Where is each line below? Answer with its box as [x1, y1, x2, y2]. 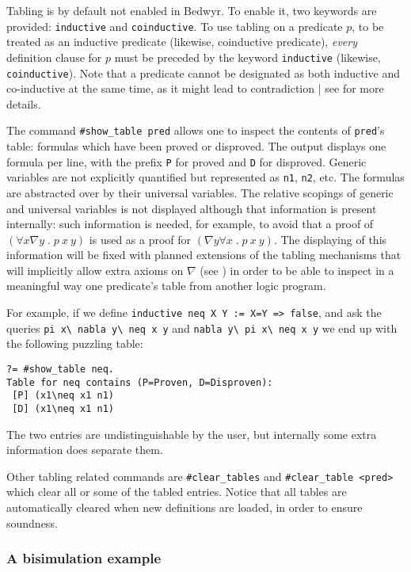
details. [6, 95, 41, 112]
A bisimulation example [6, 548, 162, 568]
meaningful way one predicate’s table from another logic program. [6, 277, 326, 294]
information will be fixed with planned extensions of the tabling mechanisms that [6, 246, 401, 263]
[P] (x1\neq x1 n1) [12, 390, 115, 402]
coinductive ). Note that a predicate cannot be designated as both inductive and [6, 64, 401, 81]
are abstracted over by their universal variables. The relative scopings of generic [6, 184, 394, 200]
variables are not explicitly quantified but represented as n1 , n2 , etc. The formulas [6, 169, 405, 185]
